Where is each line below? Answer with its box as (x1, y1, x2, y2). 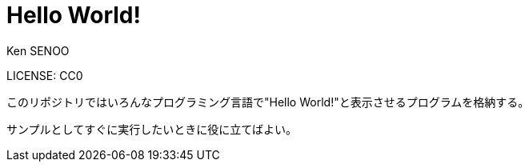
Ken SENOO (6, 43, 70, 58)
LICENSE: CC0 (6, 68, 83, 82)
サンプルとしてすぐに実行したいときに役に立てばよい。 (6, 122, 297, 136)
